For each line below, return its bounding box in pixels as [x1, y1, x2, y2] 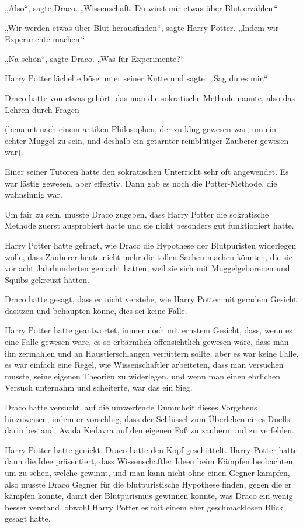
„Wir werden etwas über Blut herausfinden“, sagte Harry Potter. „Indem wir [5, 21, 279, 33]
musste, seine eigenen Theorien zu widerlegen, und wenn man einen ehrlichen [5, 370, 281, 382]
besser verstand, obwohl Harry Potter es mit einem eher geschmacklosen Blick [5, 501, 284, 513]
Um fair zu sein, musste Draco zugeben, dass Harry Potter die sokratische [5, 208, 269, 220]
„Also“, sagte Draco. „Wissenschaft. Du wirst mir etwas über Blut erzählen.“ [5, 2, 278, 13]
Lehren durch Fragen [5, 103, 79, 115]
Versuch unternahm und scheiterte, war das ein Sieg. [5, 381, 193, 394]
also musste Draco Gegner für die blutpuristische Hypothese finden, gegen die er [5, 478, 292, 490]
